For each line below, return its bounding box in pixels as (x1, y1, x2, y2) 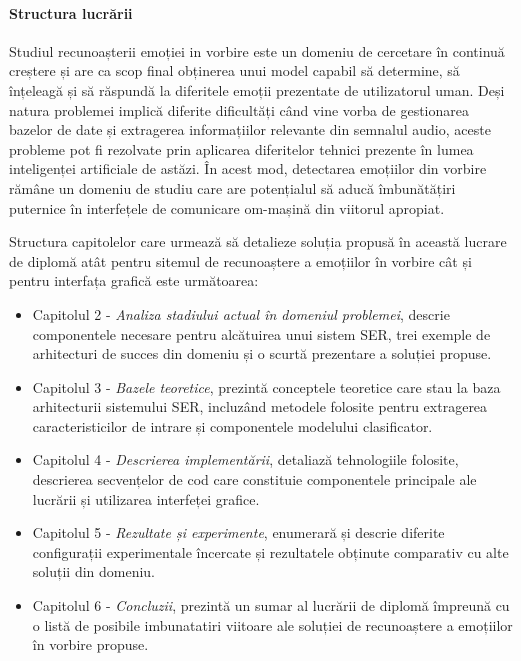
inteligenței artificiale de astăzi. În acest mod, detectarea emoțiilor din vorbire (9, 158, 487, 179)
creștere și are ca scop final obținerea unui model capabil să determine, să (9, 60, 460, 81)
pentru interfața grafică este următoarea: (9, 270, 259, 291)
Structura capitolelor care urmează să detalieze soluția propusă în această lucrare (9, 231, 507, 252)
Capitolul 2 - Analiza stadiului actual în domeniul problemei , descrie (32, 303, 450, 324)
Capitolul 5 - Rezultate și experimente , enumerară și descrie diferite (32, 522, 445, 543)
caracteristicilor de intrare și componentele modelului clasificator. (32, 415, 433, 436)
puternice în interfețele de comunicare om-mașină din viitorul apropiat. (9, 197, 445, 218)
